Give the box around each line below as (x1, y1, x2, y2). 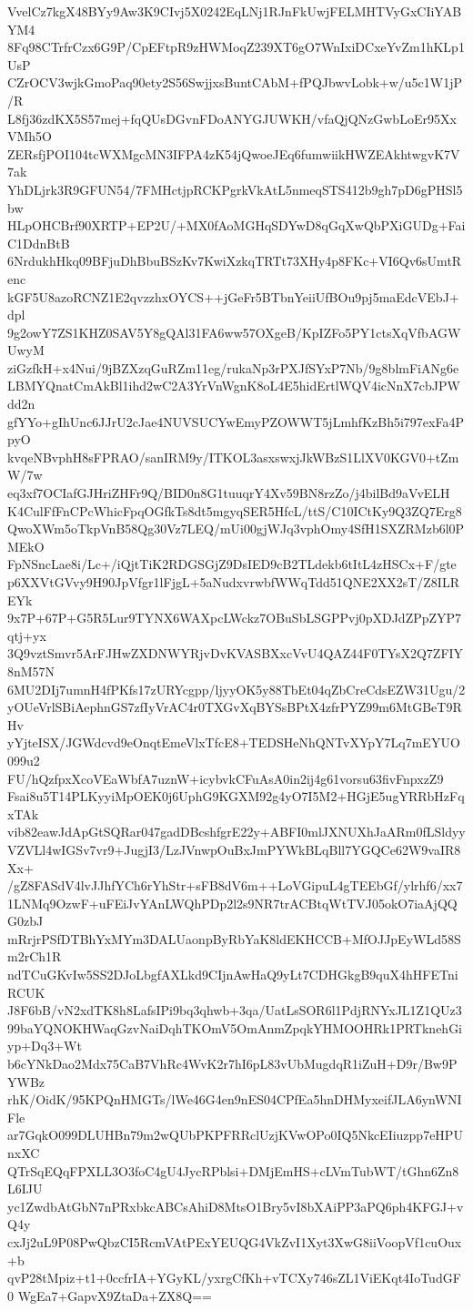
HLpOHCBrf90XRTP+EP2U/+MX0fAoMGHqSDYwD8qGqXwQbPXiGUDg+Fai (7, 216, 466, 235)
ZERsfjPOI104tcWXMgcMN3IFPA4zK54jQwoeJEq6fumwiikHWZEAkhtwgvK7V (7, 144, 460, 163)
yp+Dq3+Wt (7, 1036, 82, 1055)
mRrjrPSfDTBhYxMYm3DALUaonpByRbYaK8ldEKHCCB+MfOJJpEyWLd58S (7, 929, 461, 948)
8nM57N (7, 661, 55, 680)
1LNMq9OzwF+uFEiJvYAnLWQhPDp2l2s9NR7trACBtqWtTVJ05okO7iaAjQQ (7, 893, 458, 912)
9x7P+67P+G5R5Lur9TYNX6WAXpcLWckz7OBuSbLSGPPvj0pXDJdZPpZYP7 (7, 608, 462, 627)
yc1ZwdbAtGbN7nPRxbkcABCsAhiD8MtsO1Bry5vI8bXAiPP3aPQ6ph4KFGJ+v (7, 1196, 464, 1215)
